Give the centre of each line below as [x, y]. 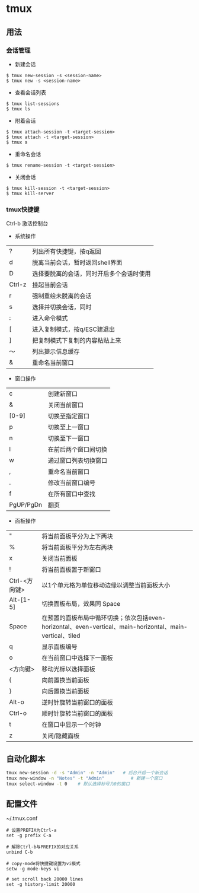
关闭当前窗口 [66, 405]
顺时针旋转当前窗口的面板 [78, 714]
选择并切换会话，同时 [62, 307]
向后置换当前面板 [66, 691]
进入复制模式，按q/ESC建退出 [74, 329]
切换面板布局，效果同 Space [81, 604]
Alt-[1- [20, 600]
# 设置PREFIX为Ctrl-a [31, 830]
